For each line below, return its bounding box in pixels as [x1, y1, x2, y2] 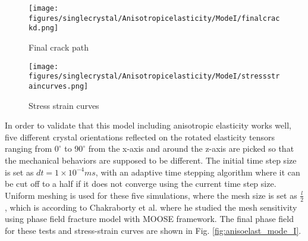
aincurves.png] [29, 82, 89, 90]
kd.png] [29, 24, 59, 33]
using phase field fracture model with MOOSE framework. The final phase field [5, 212, 294, 225]
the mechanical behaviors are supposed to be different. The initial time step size [5, 154, 297, 166]
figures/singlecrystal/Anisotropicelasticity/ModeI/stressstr [29, 72, 280, 81]
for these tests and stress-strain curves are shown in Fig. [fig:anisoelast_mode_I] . [5, 224, 301, 236]
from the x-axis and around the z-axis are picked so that [88, 142, 294, 155]
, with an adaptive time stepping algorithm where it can [95, 165, 300, 178]
